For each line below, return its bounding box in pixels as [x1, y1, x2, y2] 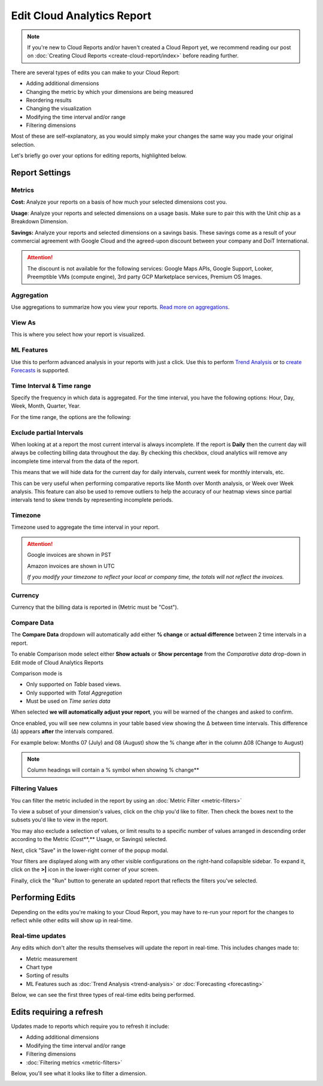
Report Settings [11, 168, 71, 178]
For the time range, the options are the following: [11, 413, 132, 420]
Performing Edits [11, 893, 76, 903]
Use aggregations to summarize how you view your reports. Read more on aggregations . [11, 304, 230, 311]
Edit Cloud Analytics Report [11, 9, 152, 22]
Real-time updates [11, 932, 66, 940]
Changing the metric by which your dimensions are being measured [26, 88, 194, 95]
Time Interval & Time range [11, 381, 92, 390]
